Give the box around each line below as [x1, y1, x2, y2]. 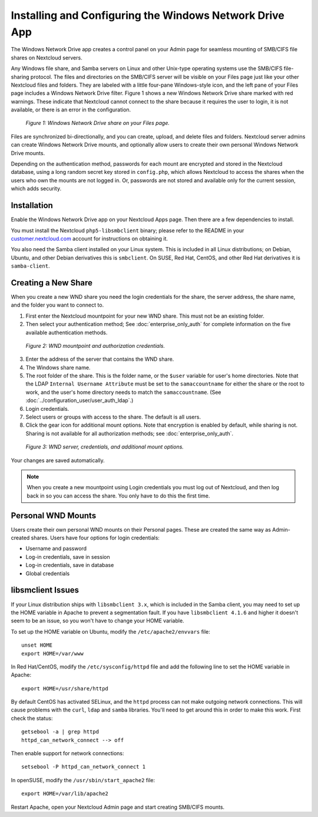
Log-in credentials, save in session [25, 553, 110, 560]
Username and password [25, 545, 87, 552]
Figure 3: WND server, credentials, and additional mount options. [25, 443, 184, 450]
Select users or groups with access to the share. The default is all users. [25, 413, 201, 421]
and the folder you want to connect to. [11, 301, 104, 309]
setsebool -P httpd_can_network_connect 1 [21, 763, 146, 770]
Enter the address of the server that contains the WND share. [25, 355, 174, 363]
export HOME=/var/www [21, 650, 84, 657]
